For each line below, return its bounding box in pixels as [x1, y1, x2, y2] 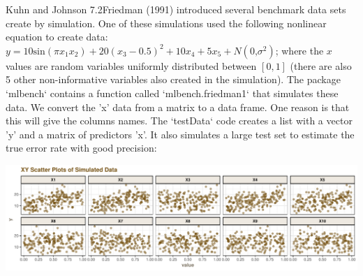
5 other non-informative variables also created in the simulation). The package [6, 72, 341, 87]
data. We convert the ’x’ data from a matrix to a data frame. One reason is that [6, 99, 350, 114]
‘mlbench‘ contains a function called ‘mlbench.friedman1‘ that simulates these [6, 85, 339, 100]
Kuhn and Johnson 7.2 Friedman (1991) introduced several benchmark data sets [6, 2, 346, 16]
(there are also [290, 58, 352, 73]
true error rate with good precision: [6, 140, 157, 155]
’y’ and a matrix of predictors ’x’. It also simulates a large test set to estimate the [6, 126, 355, 141]
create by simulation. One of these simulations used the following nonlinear [6, 15, 327, 30]
